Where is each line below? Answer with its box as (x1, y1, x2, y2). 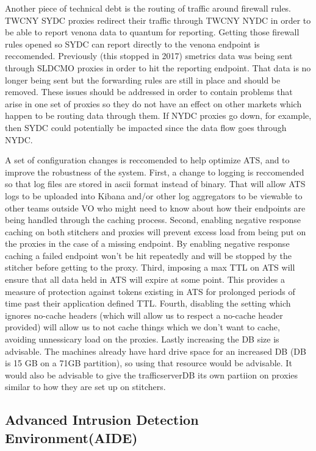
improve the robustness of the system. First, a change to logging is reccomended (5, 165, 304, 178)
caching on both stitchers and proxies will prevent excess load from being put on (5, 225, 306, 238)
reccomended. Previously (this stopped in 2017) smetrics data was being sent (5, 49, 293, 62)
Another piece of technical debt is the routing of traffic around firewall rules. (5, 2, 292, 14)
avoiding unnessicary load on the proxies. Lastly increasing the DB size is (5, 333, 279, 346)
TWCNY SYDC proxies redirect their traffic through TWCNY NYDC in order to (5, 13, 311, 26)
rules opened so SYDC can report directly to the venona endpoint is (5, 37, 260, 50)
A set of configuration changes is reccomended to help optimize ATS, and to (5, 154, 290, 166)
